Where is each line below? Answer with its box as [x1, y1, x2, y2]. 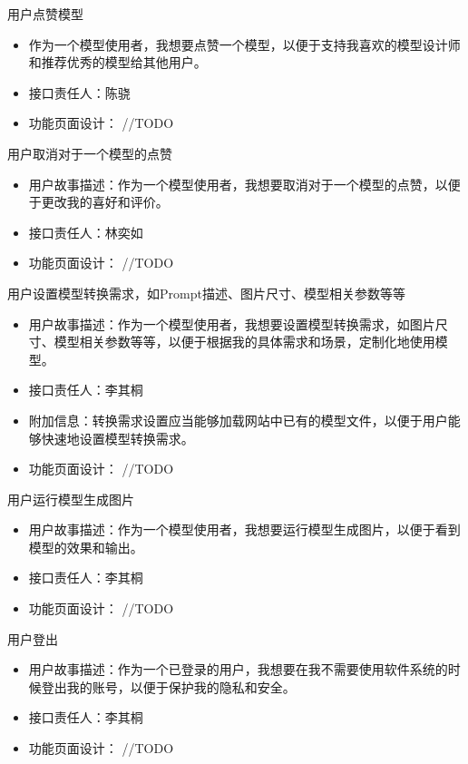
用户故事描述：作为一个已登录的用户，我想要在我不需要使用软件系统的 [28, 660, 448, 679]
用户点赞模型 [7, 5, 83, 23]
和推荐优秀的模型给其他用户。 [28, 53, 207, 72]
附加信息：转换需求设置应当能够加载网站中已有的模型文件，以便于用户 [28, 410, 448, 429]
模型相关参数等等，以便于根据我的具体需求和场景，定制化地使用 [54, 332, 435, 351]
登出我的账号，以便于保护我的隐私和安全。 [41, 677, 296, 696]
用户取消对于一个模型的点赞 [7, 143, 172, 162]
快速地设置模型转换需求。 [41, 428, 194, 447]
